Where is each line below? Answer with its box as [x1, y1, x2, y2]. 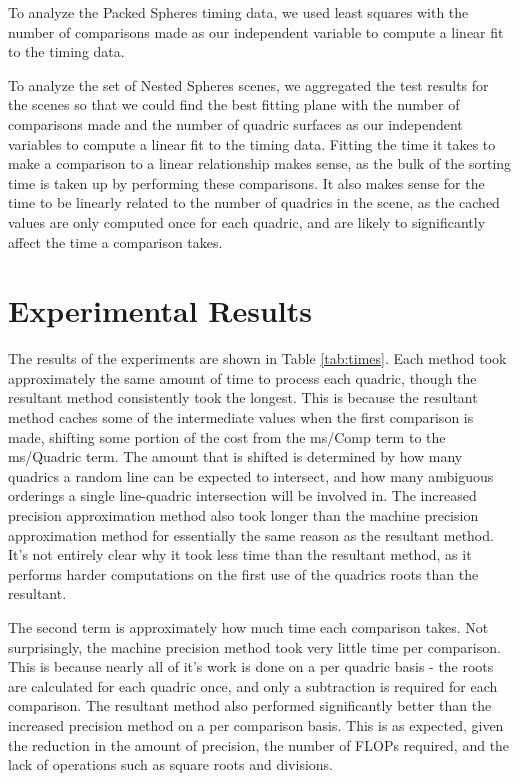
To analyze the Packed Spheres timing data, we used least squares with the [8, 2, 469, 22]
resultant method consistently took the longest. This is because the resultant [8, 387, 478, 408]
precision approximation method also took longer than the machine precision [8, 505, 479, 525]
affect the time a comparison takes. [8, 231, 223, 252]
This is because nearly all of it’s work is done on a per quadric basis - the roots [8, 656, 494, 677]
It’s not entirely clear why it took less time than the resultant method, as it [8, 544, 472, 565]
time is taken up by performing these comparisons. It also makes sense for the [8, 172, 485, 193]
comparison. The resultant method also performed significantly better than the [8, 695, 492, 716]
